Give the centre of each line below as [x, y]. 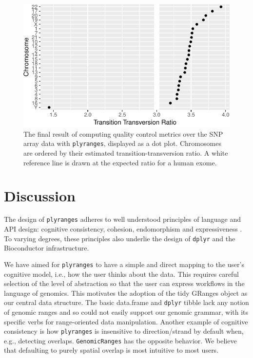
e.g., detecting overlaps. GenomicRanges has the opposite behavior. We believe [120, 340]
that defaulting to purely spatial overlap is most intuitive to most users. [111, 350]
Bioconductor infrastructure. [47, 248]
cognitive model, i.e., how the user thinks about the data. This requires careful [121, 274]
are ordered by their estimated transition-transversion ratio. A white [126, 153]
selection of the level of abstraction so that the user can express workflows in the [124, 283]
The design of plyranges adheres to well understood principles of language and [123, 219]
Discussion [40, 196]
